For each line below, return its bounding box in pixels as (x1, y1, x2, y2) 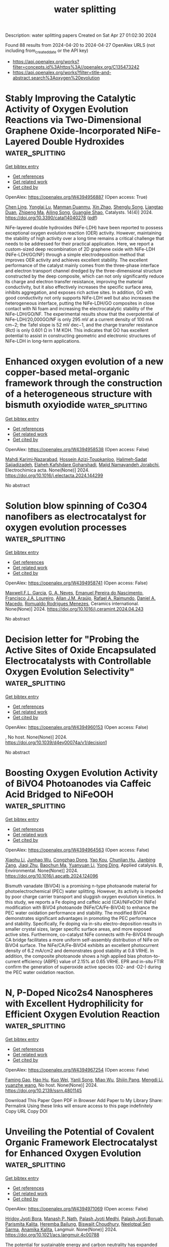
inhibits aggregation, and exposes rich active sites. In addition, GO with (5, 289, 153, 295)
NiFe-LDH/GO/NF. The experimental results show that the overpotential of (5, 311, 159, 317)
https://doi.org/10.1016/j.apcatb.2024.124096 (5, 873, 99, 879)
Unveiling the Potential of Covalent (5, 1125, 154, 1137)
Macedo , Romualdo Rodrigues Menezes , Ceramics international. (5, 600, 139, 606)
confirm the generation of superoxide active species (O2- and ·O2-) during (5, 964, 161, 970)
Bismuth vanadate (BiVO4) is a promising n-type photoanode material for (5, 882, 158, 888)
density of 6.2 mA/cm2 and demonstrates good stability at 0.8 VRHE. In (5, 947, 154, 954)
